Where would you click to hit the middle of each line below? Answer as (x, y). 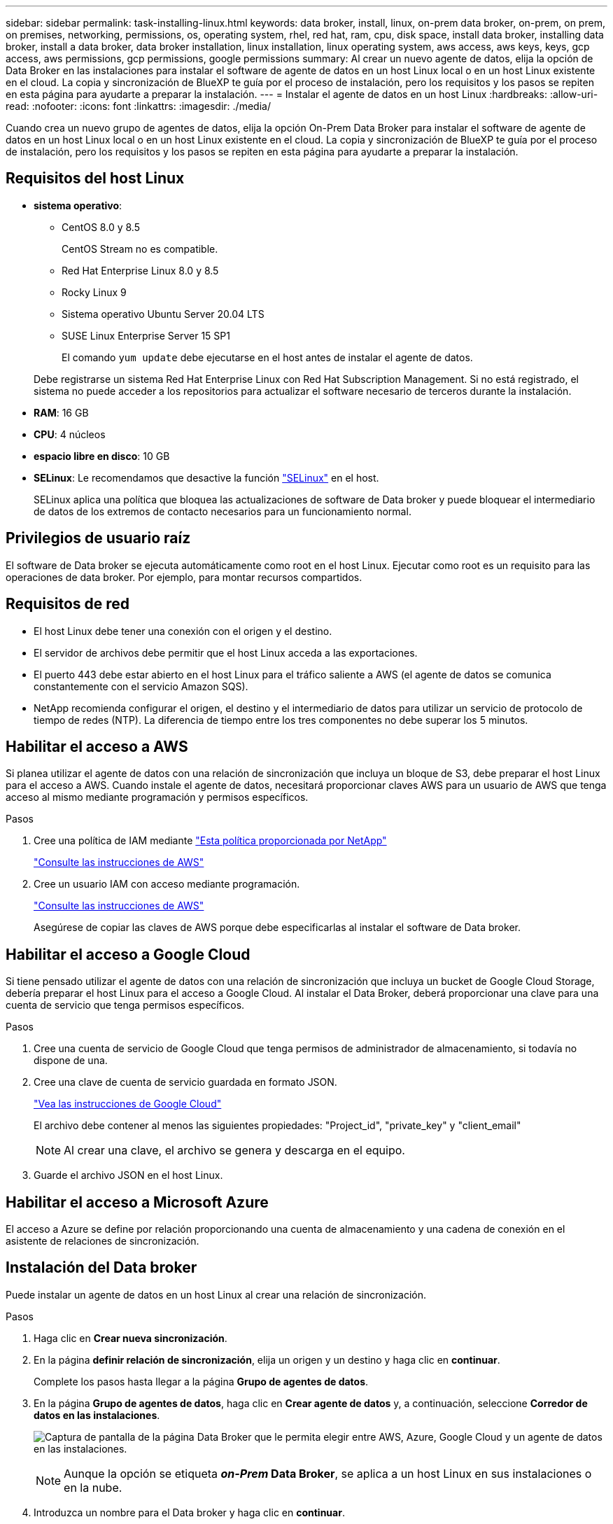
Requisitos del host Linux (95, 179)
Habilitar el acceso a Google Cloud (128, 954)
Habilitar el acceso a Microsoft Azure (137, 1202)
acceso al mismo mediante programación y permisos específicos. (157, 797)
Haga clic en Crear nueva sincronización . (131, 1338)
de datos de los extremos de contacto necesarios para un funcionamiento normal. (223, 511)
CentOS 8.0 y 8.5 (101, 227)
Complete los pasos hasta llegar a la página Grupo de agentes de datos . (201, 1381)
